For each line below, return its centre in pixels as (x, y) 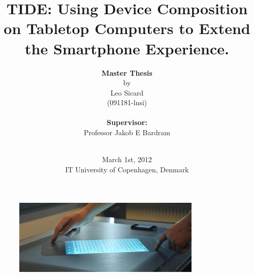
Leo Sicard (127, 92)
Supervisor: (127, 122)
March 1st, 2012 (127, 159)
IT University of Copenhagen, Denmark (127, 169)
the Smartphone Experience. (127, 48)
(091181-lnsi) (127, 102)
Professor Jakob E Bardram (127, 132)
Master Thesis (127, 72)
